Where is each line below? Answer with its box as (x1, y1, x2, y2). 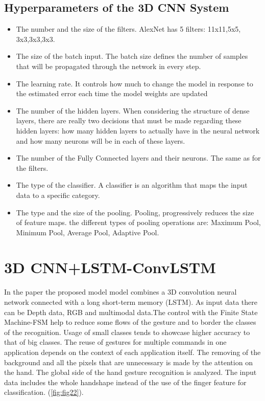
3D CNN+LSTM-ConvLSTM (4, 257, 216, 278)
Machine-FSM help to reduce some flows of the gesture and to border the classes (4, 317, 256, 327)
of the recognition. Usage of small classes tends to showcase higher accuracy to (4, 326, 250, 337)
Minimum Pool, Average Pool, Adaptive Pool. (16, 227, 159, 237)
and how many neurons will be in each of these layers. (16, 135, 185, 146)
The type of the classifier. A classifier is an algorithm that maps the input (16, 180, 248, 190)
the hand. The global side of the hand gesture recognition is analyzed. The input (4, 367, 257, 377)
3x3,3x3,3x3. (16, 33, 55, 44)
